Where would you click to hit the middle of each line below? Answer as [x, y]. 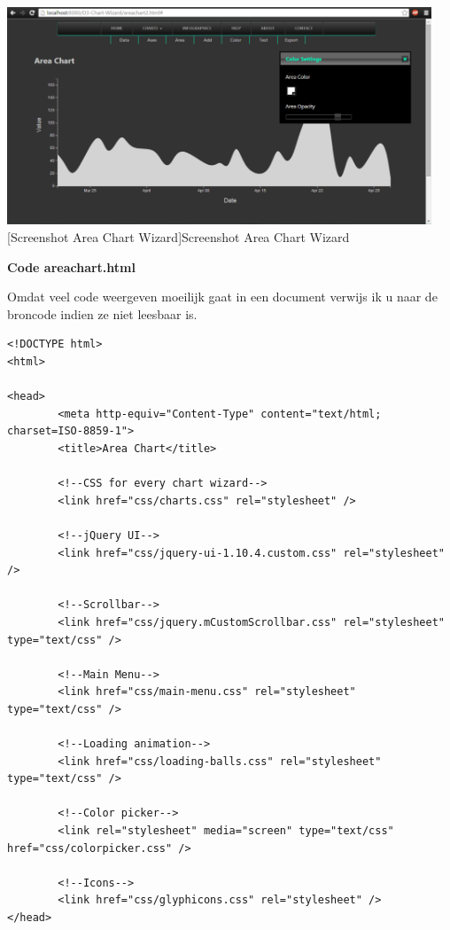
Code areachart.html [71, 266]
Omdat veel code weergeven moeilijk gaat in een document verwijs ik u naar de [222, 297]
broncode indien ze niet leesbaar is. [102, 313]
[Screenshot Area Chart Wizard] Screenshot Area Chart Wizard [178, 237]
